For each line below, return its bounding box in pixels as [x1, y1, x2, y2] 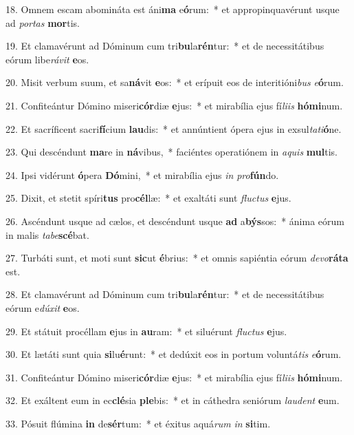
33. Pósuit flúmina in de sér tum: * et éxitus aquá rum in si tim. [5, 416, 271, 430]
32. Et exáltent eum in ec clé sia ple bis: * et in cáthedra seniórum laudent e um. [5, 393, 340, 407]
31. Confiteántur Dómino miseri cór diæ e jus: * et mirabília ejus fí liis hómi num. [5, 370, 343, 384]
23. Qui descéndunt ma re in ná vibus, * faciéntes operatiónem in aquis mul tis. [5, 145, 338, 159]
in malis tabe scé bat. [5, 227, 89, 242]
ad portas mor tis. [5, 15, 80, 30]
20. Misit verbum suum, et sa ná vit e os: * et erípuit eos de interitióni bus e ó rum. [5, 75, 344, 89]
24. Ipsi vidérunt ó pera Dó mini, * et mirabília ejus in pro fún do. [5, 167, 279, 182]
